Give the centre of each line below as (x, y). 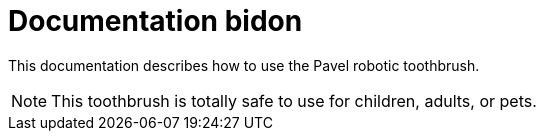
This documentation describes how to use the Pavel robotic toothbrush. (244, 65)
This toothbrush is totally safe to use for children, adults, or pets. (294, 100)
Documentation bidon (155, 21)
